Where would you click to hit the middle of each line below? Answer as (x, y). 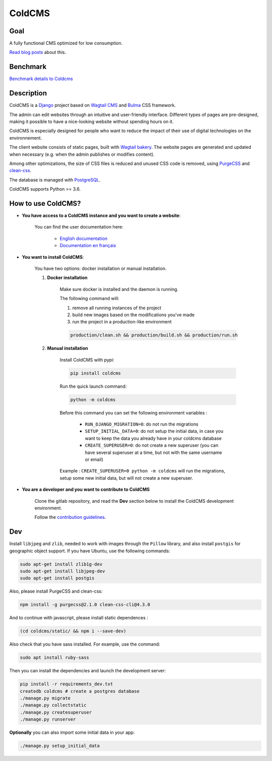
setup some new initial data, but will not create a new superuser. (126, 478)
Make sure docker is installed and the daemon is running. (119, 289)
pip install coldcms (95, 373)
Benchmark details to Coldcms (41, 79)
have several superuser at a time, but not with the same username (154, 452)
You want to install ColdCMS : (53, 257)
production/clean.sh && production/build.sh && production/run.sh (154, 335)
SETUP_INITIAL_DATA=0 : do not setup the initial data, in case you (154, 431)
